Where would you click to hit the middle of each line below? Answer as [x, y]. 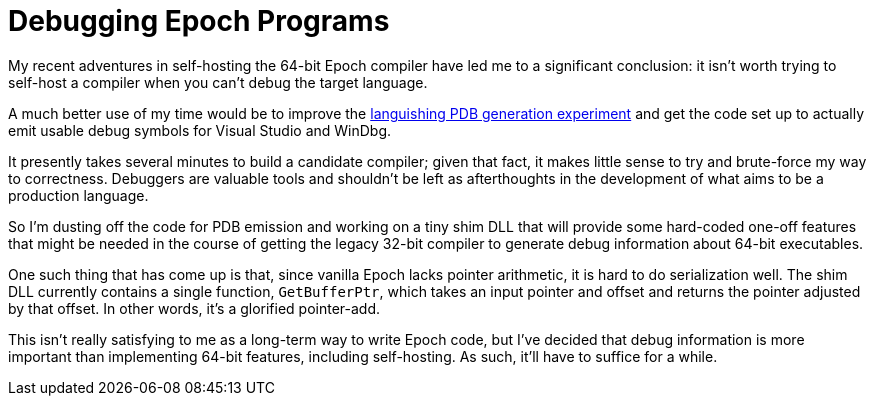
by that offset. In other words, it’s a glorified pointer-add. [194, 308]
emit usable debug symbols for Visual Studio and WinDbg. [200, 130]
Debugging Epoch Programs [199, 21]
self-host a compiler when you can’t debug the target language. [218, 82]
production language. [78, 195]
